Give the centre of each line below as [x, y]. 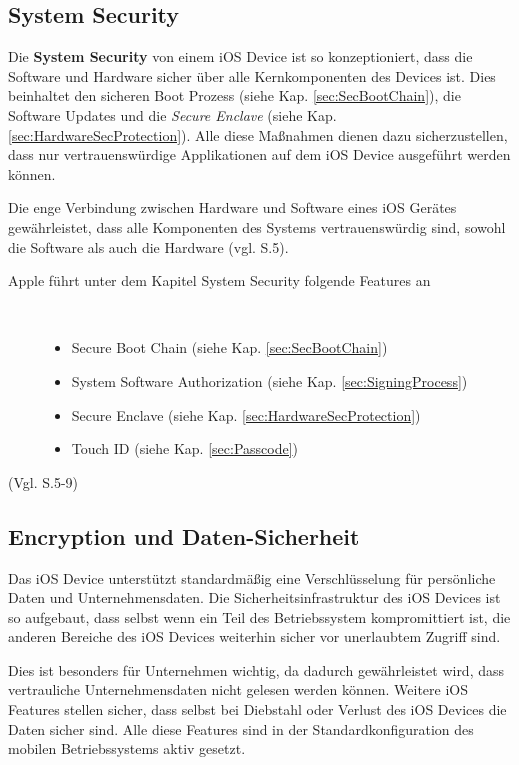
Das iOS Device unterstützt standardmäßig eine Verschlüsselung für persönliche [252, 577]
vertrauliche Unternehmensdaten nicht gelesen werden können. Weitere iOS [238, 689]
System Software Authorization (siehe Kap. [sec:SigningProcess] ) [269, 380]
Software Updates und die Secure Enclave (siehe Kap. [172, 114]
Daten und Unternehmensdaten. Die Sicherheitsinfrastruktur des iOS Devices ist [254, 597]
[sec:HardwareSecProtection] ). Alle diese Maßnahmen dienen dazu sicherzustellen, [258, 134]
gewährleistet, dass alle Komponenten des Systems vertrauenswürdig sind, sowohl [257, 226]
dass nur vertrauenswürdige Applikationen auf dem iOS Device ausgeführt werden [259, 154]
